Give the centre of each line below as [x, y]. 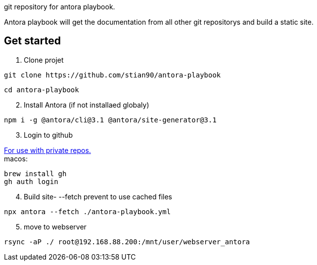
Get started [32, 41]
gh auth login [31, 181]
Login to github [48, 135]
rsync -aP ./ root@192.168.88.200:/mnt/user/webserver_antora [127, 242]
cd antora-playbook [42, 90]
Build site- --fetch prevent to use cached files [98, 196]
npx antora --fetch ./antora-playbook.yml [88, 211]
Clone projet [44, 60]
